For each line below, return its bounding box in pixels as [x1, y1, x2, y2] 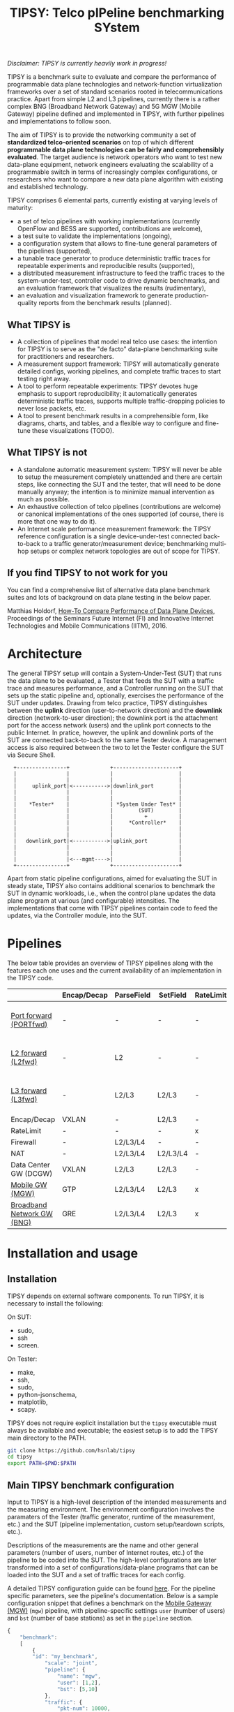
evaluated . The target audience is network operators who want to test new [7, 153, 223, 161]
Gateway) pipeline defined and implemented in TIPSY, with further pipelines [7, 110, 225, 118]
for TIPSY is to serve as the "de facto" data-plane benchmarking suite [17, 345, 218, 353]
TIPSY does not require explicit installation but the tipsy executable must [7, 1419, 217, 1427]
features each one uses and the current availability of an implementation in [7, 966, 222, 975]
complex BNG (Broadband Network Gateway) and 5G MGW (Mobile [7, 103, 201, 111]
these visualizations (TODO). [32, 427, 115, 434]
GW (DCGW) [10, 1168, 53, 1178]
